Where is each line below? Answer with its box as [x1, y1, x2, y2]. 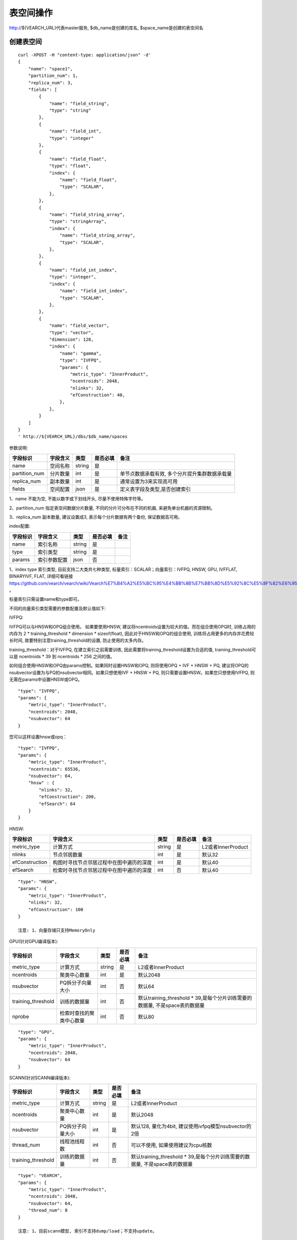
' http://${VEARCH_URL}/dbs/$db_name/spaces [18, 434, 128, 439]
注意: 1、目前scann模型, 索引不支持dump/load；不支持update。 [18, 1228, 157, 1234]
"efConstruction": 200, [39, 794, 97, 800]
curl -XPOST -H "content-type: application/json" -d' [18, 52, 151, 58]
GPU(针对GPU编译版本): [9, 938, 58, 944]
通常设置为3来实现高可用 [119, 478, 178, 485]
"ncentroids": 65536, [28, 766, 81, 772]
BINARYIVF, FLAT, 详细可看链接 [9, 573, 73, 579]
